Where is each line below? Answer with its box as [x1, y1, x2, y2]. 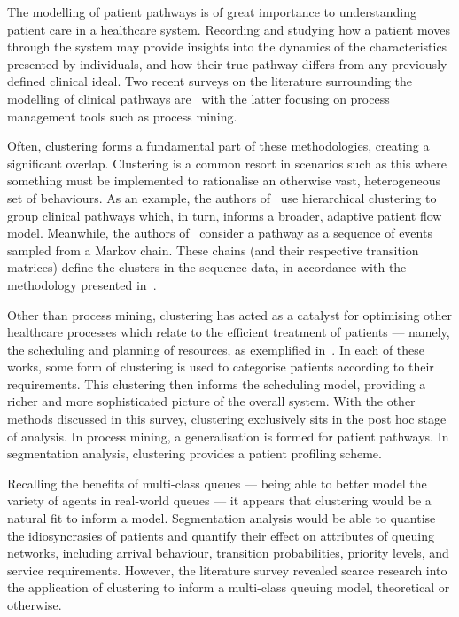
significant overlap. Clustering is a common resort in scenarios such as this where [7, 153, 447, 172]
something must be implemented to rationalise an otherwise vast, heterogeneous [7, 171, 440, 190]
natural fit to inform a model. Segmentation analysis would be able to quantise [7, 509, 436, 527]
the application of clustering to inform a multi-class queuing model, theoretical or [7, 578, 450, 597]
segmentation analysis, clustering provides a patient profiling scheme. [7, 444, 382, 463]
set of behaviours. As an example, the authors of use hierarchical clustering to [7, 188, 437, 207]
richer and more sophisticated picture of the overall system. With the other [7, 392, 416, 410]
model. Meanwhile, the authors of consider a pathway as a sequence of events [7, 223, 432, 242]
